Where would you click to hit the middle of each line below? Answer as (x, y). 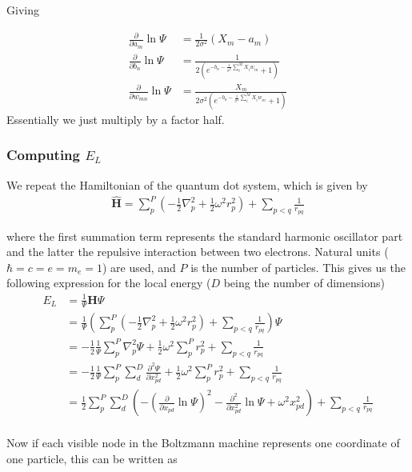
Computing (43, 155)
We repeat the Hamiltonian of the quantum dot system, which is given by (187, 184)
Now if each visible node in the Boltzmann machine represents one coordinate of (203, 443)
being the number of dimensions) (304, 283)
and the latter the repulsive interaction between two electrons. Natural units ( (198, 252)
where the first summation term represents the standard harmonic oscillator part (205, 236)
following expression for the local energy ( (109, 283)
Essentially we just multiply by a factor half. (116, 119)
